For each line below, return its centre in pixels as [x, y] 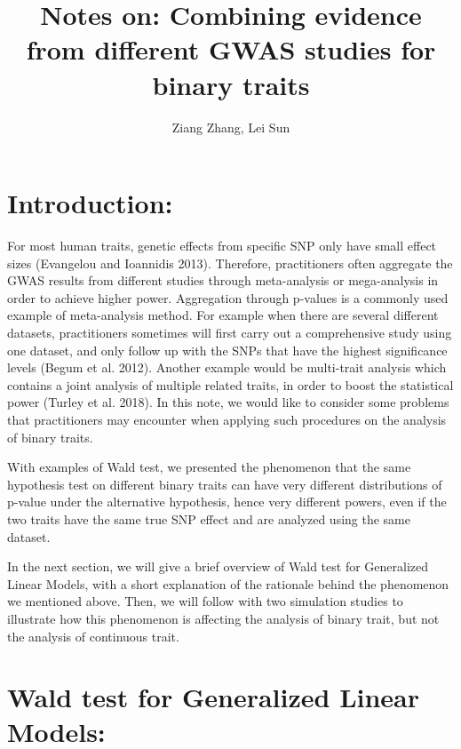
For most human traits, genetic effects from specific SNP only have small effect [222, 246]
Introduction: [90, 203]
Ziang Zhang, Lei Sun [231, 127]
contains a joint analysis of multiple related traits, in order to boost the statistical [230, 384]
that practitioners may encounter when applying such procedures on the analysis [227, 419]
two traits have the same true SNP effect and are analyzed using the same [209, 518]
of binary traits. [50, 437]
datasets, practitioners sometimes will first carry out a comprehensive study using [230, 332]
